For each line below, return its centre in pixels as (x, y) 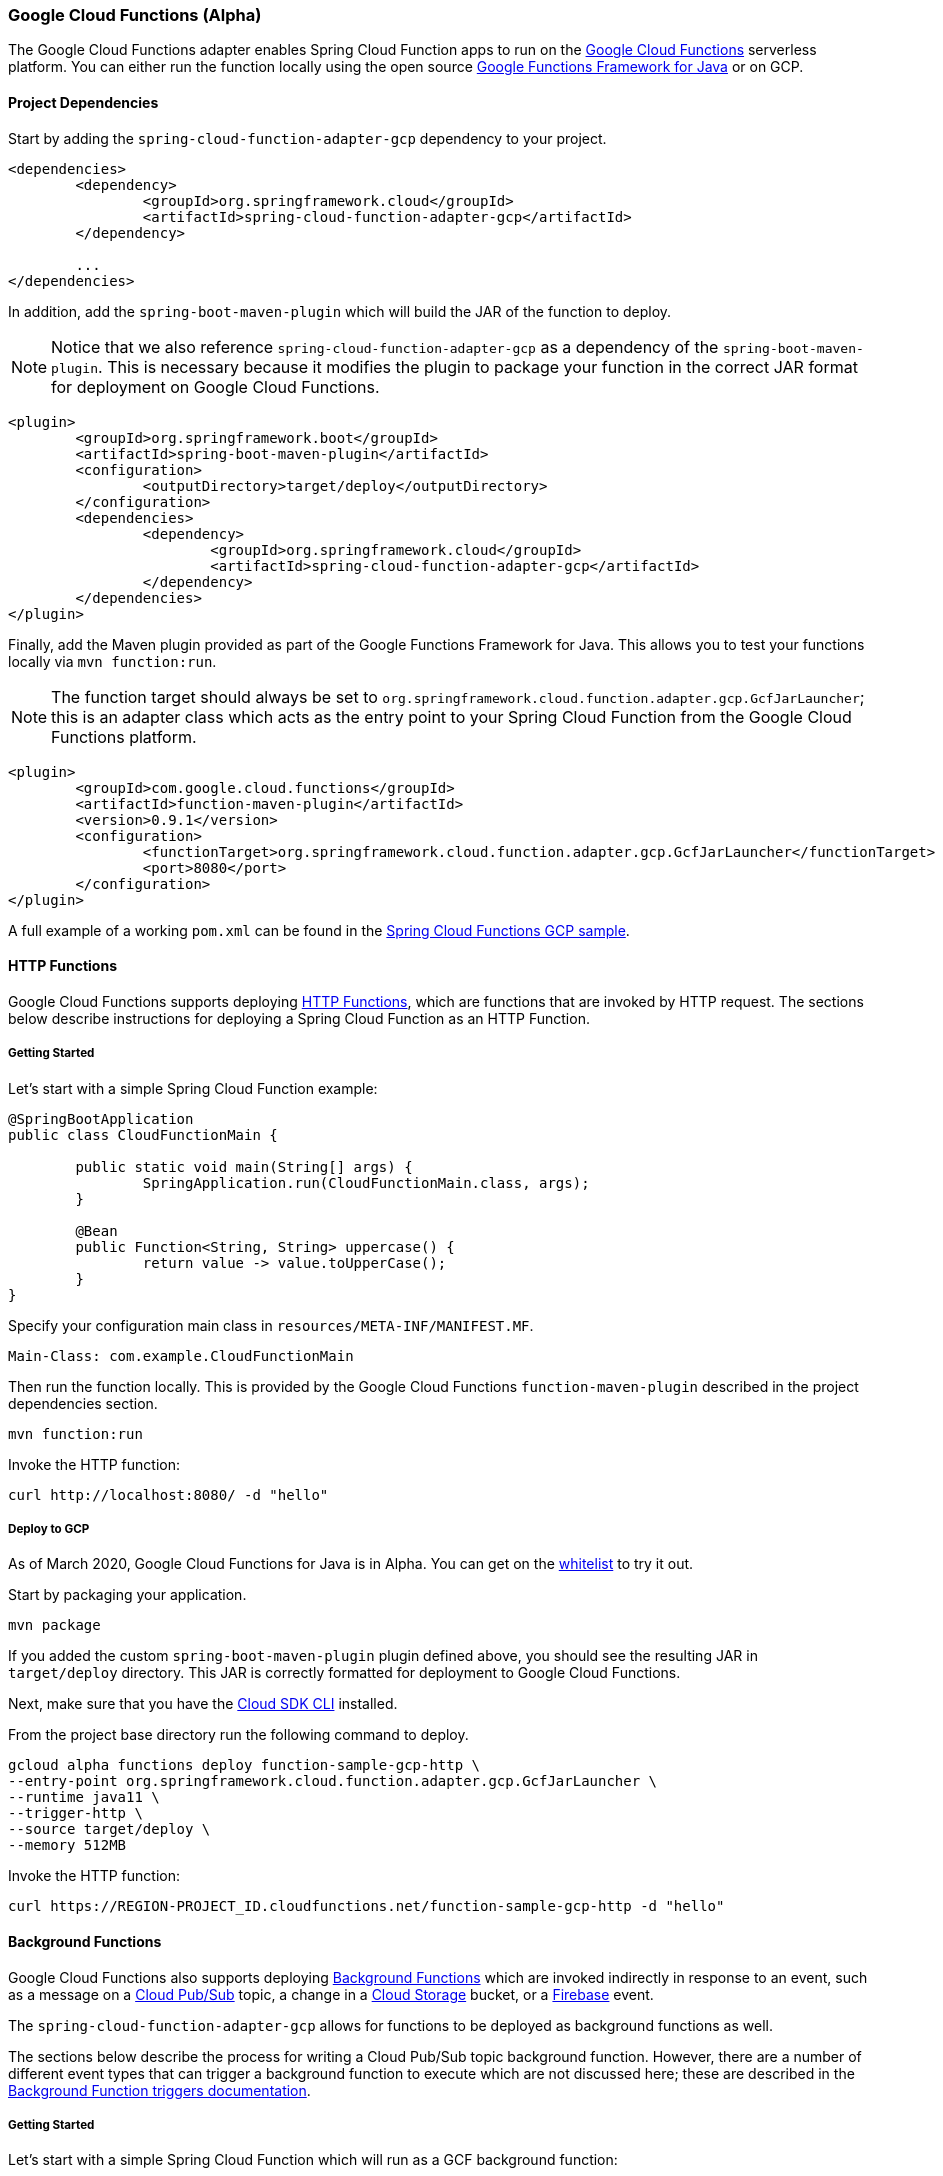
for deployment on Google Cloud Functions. (215, 386)
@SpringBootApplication (101, 1118)
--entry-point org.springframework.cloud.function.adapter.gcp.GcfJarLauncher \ (333, 1781)
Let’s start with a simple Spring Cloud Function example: (193, 1088)
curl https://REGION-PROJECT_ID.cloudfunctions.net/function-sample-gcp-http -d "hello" (366, 1906)
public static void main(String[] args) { (244, 1166)
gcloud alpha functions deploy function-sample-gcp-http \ (244, 1765)
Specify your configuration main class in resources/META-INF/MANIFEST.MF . (271, 1325)
